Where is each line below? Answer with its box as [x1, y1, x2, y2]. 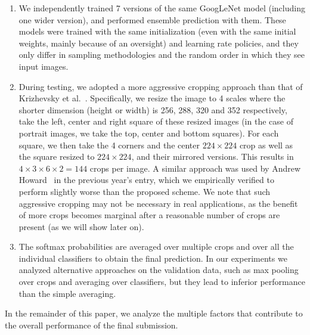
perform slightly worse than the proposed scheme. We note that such [18, 185, 271, 197]
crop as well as [239, 138, 293, 151]
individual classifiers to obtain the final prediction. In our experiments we [18, 252, 287, 264]
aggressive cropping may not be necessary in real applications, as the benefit [18, 197, 298, 209]
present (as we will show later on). [18, 220, 144, 232]
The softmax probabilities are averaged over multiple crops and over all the [18, 240, 294, 253]
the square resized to [18, 150, 95, 163]
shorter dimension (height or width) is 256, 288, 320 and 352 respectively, [18, 103, 287, 116]
